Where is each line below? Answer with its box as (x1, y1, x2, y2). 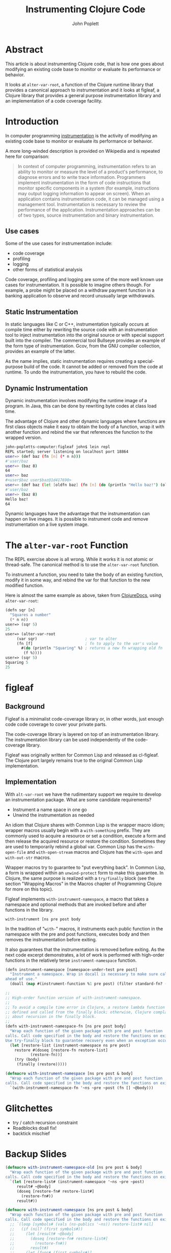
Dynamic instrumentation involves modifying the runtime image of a (5, 398, 148, 404)
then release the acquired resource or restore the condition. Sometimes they (5, 838, 166, 844)
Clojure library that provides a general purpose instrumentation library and (5, 92, 161, 98)
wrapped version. (5, 434, 42, 440)
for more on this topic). (5, 886, 53, 892)
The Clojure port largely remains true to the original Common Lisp (5, 757, 143, 763)
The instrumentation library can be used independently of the (5, 736, 134, 742)
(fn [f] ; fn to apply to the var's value (16, 641, 158, 646)
